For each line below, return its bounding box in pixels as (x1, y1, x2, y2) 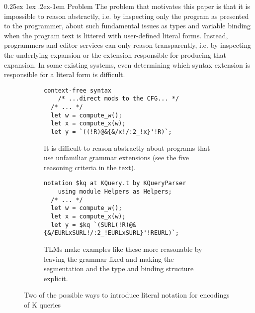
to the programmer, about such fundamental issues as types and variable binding (4, 20, 251, 31)
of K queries (24, 300, 61, 310)
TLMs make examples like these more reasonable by (44, 244, 202, 254)
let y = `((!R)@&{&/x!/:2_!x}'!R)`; (51, 128, 172, 136)
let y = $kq (51, 221, 90, 228)
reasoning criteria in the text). (44, 162, 136, 172)
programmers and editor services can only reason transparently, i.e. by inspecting (4, 40, 252, 50)
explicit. (44, 273, 68, 283)
